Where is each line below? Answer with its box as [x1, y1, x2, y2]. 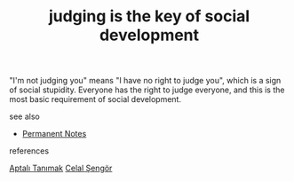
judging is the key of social [48, 6, 250, 27]
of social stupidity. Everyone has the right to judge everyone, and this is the [9, 84, 285, 95]
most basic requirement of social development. [9, 94, 182, 105]
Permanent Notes [21, 129, 87, 139]
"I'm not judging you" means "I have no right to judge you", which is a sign [9, 75, 282, 86]
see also [9, 111, 40, 122]
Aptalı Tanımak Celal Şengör [9, 162, 113, 174]
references [9, 146, 50, 156]
